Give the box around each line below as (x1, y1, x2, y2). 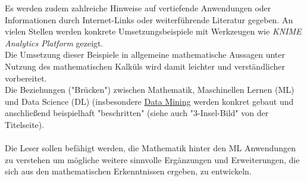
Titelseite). (5, 118, 45, 130)
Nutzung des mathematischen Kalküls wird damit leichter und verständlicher (5, 60, 286, 72)
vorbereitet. (5, 71, 47, 84)
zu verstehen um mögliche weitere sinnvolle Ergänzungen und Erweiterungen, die (5, 153, 300, 166)
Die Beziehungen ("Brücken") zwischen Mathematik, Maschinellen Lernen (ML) (5, 83, 295, 96)
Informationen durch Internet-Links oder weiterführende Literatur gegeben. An (5, 13, 293, 26)
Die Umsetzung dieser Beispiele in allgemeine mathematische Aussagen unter (5, 48, 286, 61)
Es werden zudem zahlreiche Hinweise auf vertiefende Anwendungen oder (5, 2, 271, 14)
